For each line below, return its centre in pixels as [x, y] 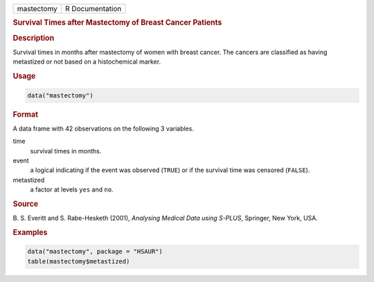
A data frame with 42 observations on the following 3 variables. [103, 129]
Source [26, 204]
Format [25, 114]
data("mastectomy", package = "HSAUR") [95, 252]
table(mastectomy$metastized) [79, 261]
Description [34, 38]
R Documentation [93, 9]
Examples [30, 232]
